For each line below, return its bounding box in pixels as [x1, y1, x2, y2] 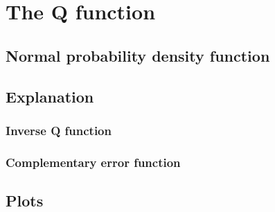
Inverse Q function [6, 121, 112, 139]
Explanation [6, 85, 94, 107]
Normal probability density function [6, 44, 270, 66]
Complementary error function [6, 153, 181, 170]
